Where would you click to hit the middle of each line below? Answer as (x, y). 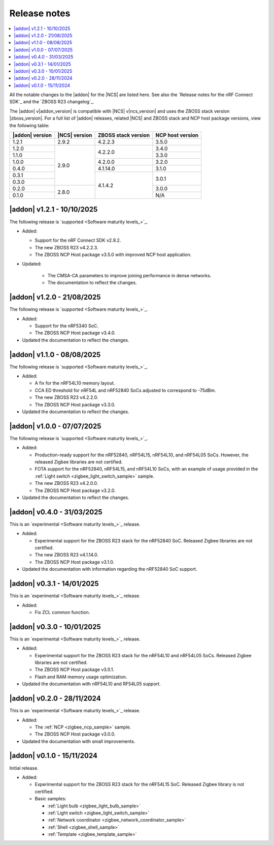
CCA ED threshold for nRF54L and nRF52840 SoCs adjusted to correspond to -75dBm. (125, 390)
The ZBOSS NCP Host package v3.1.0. (75, 562)
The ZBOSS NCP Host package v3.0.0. (75, 734)
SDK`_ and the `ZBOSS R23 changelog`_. (52, 102)
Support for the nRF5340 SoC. (67, 326)
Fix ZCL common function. (62, 612)
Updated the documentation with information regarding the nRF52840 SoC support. (110, 569)
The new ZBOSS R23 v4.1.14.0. (66, 555)
